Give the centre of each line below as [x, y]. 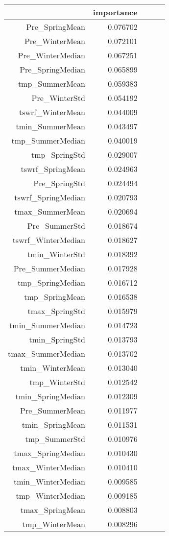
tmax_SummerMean [50, 211]
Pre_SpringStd [59, 183]
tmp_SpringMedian [51, 282]
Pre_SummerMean [53, 410]
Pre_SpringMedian [52, 69]
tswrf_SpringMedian [50, 197]
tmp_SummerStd [55, 439]
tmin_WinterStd [56, 254]
